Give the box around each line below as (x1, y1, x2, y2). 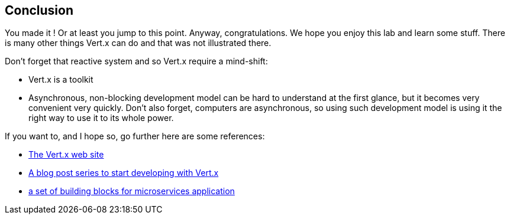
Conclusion (5, 3, 74, 18)
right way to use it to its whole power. (28, 113, 174, 123)
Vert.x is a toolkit (28, 74, 93, 85)
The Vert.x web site (28, 149, 104, 160)
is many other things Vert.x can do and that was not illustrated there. (5, 38, 272, 48)
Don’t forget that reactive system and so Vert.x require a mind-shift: (5, 56, 268, 67)
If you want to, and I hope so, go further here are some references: (5, 131, 265, 142)
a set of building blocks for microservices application (28, 186, 235, 197)
